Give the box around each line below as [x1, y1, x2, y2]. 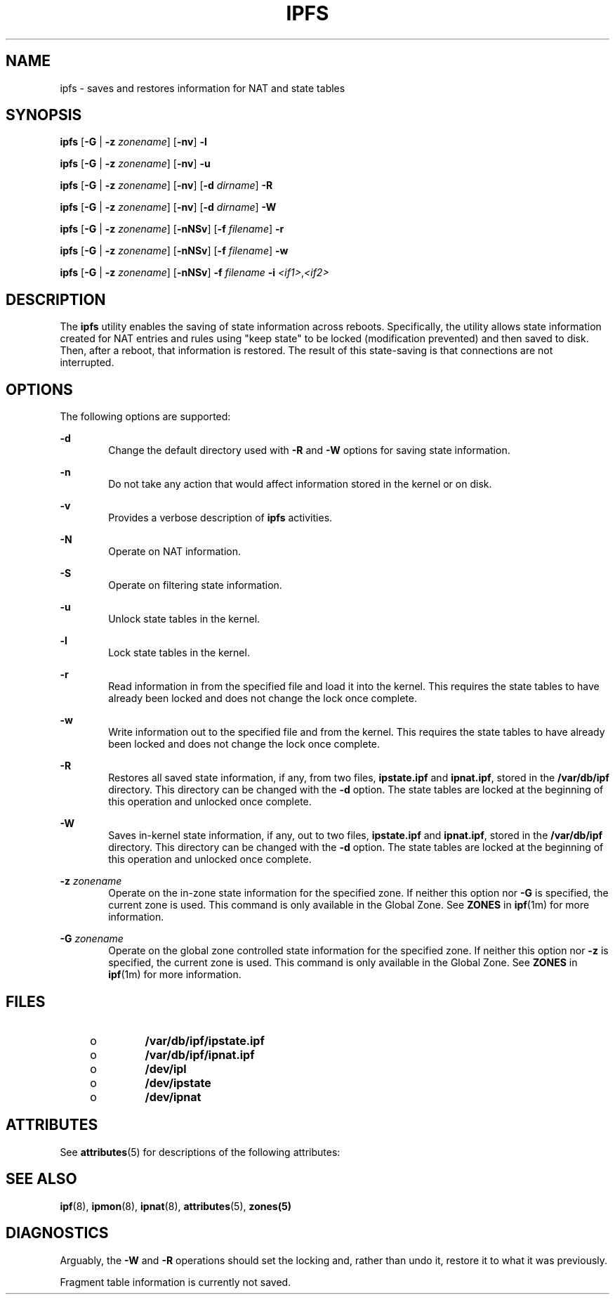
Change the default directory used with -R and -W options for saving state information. [108, 444, 510, 457]
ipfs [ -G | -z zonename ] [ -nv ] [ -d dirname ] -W [60, 201, 277, 214]
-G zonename [60, 932, 124, 945]
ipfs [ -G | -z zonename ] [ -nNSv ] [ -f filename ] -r [60, 223, 284, 235]
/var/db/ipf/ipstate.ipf [145, 1033, 265, 1048]
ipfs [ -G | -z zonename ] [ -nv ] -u [60, 157, 211, 170]
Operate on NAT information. [108, 545, 242, 558]
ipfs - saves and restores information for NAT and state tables [60, 82, 345, 94]
